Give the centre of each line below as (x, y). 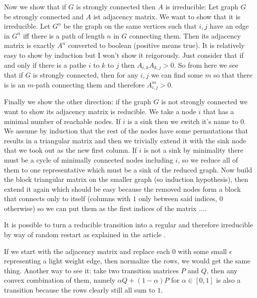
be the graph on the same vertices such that (130, 26)
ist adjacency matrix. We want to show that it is (167, 16)
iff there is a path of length (64, 35)
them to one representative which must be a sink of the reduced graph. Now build (128, 169)
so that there (233, 75)
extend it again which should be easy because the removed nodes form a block (123, 189)
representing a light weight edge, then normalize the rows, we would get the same (127, 261)
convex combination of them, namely (60, 280)
